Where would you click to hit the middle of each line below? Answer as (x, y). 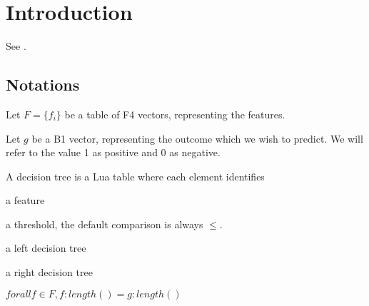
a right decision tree (49, 272)
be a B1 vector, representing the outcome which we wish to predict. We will (197, 138)
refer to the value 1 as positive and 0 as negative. (113, 152)
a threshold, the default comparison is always (105, 224)
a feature (25, 200)
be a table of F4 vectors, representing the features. (175, 114)
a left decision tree (46, 248)
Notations (43, 85)
